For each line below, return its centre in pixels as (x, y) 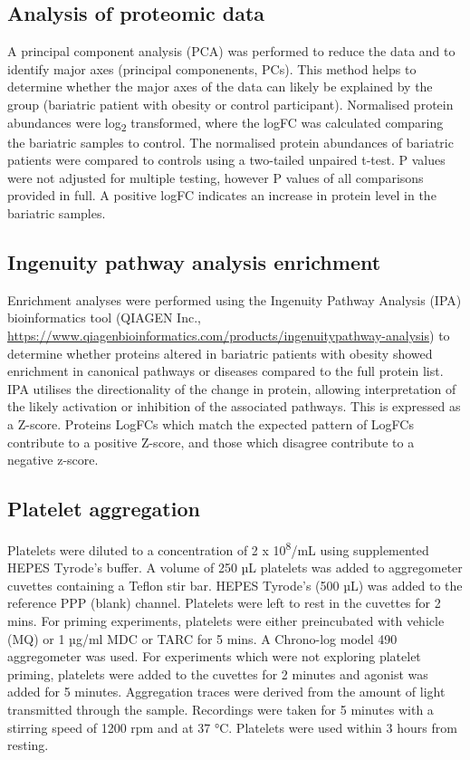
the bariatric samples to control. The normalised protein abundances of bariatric (230, 142)
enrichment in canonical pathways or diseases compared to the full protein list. (225, 371)
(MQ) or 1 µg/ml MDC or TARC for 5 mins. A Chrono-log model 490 (202, 638)
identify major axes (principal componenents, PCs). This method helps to (212, 68)
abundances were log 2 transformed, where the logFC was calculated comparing (225, 123)
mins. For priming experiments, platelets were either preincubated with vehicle (226, 621)
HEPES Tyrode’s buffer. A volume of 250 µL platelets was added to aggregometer (235, 568)
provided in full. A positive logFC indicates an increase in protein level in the (222, 195)
